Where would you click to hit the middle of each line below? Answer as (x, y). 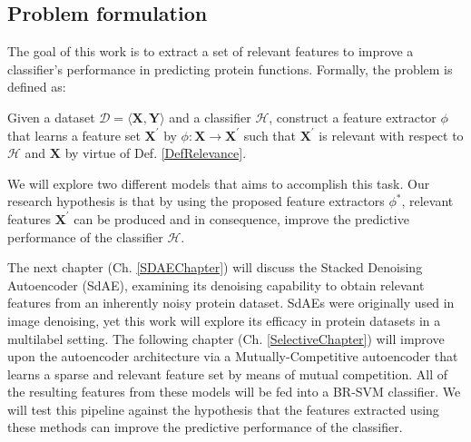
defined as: (37, 87)
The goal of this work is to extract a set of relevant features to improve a (211, 51)
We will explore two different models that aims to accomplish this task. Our (219, 183)
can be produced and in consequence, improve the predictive (241, 218)
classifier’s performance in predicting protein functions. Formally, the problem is (230, 69)
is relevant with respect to (391, 135)
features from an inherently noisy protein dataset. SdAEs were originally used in (231, 303)
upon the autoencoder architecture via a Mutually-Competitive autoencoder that (233, 356)
